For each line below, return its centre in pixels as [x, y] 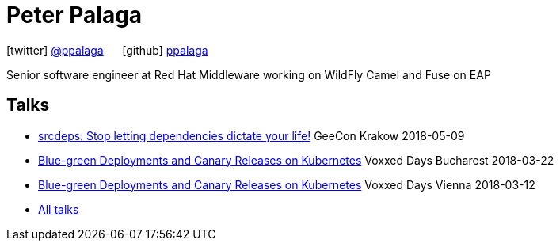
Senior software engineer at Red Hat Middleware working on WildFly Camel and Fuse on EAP [249, 74]
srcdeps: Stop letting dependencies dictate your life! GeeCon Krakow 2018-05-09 [251, 135]
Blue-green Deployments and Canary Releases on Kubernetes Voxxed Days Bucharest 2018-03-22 [296, 160]
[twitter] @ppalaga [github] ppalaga [107, 50]
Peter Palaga [74, 15]
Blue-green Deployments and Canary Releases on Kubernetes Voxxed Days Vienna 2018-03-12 [287, 184]
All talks [59, 209]
